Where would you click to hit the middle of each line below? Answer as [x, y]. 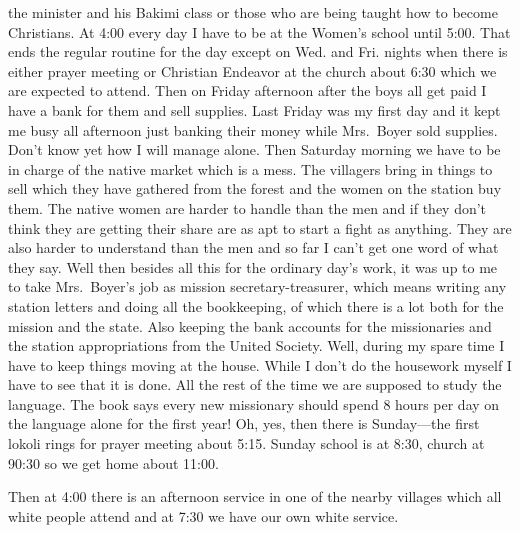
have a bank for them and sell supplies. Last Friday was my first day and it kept [254, 109]
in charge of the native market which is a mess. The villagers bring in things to [250, 168]
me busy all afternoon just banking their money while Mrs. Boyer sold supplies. [253, 129]
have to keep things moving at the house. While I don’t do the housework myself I [260, 364]
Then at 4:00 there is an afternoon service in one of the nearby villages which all [255, 496]
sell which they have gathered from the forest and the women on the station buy [255, 188]
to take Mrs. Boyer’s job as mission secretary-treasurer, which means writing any [257, 286]
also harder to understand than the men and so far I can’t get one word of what [253, 247]
